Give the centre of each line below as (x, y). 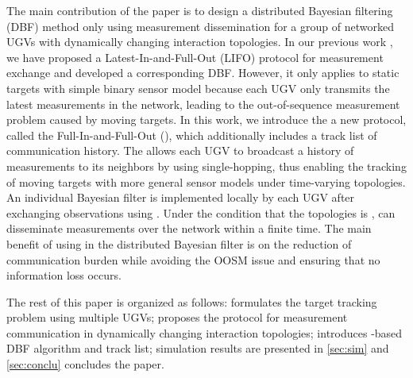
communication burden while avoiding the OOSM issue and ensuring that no (193, 259)
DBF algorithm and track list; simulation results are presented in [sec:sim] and (198, 348)
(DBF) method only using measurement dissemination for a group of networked (200, 26)
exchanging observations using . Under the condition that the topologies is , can (201, 212)
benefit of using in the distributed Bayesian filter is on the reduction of (179, 243)
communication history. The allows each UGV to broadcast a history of (180, 150)
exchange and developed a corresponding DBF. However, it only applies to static (203, 73)
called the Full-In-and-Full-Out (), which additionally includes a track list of (192, 135)
